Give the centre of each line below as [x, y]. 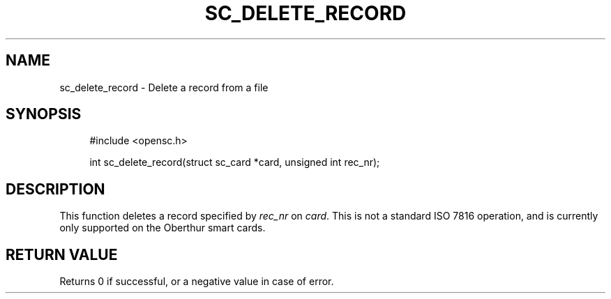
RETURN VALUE [62, 254]
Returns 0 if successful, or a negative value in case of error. [197, 282]
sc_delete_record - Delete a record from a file [164, 87]
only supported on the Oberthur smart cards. [163, 228]
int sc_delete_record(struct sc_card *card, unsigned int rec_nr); [235, 162]
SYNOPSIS [44, 114]
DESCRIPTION [55, 189]
